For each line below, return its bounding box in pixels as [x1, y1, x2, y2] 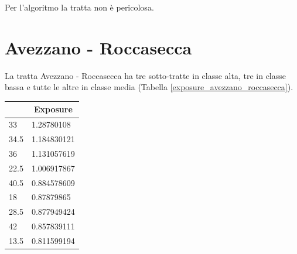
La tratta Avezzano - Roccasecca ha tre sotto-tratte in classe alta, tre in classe [5, 69, 286, 81]
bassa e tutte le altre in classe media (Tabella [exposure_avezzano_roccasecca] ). [5, 81, 293, 93]
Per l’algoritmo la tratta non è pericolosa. [5, 1, 154, 13]
